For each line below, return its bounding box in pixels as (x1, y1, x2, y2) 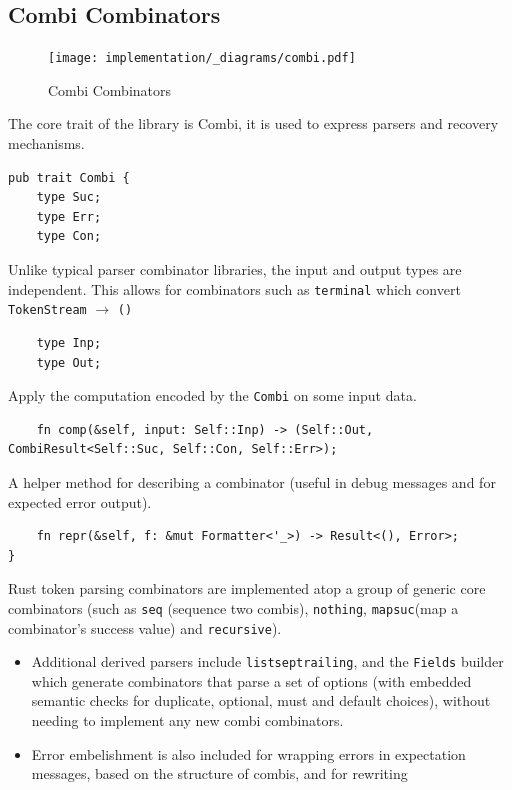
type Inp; (36, 335, 102, 350)
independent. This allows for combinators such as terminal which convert (8, 278, 461, 299)
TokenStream (8, 303, 87, 318)
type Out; (36, 355, 102, 370)
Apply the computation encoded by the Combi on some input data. (8, 385, 417, 406)
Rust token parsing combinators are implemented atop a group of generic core (8, 578, 486, 599)
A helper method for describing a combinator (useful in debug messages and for (8, 471, 496, 492)
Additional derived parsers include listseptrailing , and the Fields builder (31, 651, 504, 672)
